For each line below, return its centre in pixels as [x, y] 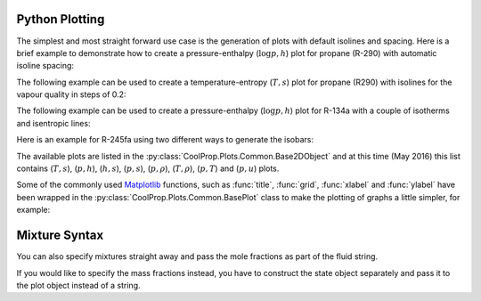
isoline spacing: [45, 66]
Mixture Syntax [60, 236]
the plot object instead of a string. [79, 285]
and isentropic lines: [53, 123]
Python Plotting [61, 19]
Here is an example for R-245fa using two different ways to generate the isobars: [165, 140]
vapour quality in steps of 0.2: [71, 94]
